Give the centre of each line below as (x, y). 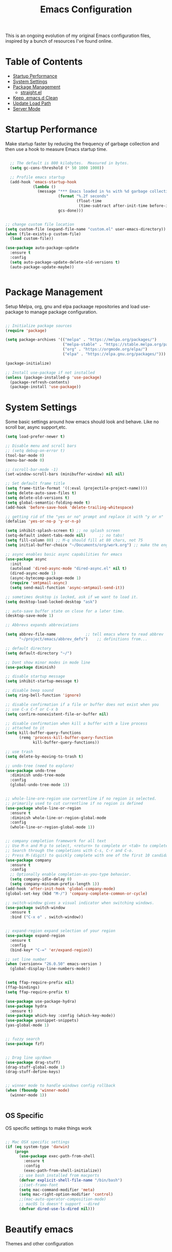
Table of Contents (44, 62)
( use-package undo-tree (31, 771)
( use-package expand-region (35, 936)
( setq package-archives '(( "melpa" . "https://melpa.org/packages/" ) (81, 340)
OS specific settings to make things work (49, 1128)
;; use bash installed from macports (59, 1175)
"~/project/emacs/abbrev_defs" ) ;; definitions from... (83, 639)
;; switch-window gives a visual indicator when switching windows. (80, 903)
